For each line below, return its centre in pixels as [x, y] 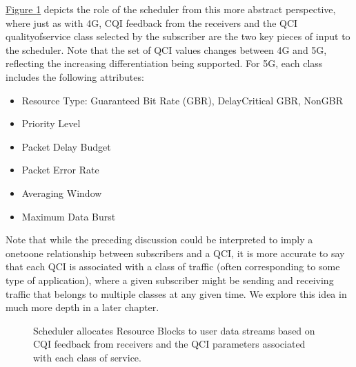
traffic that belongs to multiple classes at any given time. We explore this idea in [176, 293]
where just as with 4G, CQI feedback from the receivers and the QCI [152, 22]
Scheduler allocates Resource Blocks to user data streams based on [174, 330]
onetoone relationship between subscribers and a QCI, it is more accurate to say [175, 253]
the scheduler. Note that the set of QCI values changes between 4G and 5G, [166, 49]
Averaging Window [62, 192]
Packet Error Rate [60, 170]
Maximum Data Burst [69, 216]
